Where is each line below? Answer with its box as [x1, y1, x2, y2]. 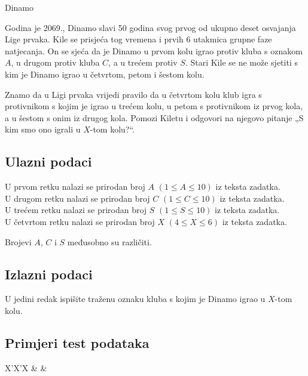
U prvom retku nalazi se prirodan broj [5, 180, 145, 193]
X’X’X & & [5, 361, 47, 374]
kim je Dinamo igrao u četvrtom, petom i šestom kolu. [5, 67, 205, 80]
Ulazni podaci [5, 152, 92, 171]
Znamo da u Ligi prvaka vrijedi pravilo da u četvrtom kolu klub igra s [5, 88, 262, 100]
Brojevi [5, 235, 32, 248]
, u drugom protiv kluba [11, 56, 100, 69]
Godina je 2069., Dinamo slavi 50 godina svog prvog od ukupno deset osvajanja [5, 21, 296, 33]
